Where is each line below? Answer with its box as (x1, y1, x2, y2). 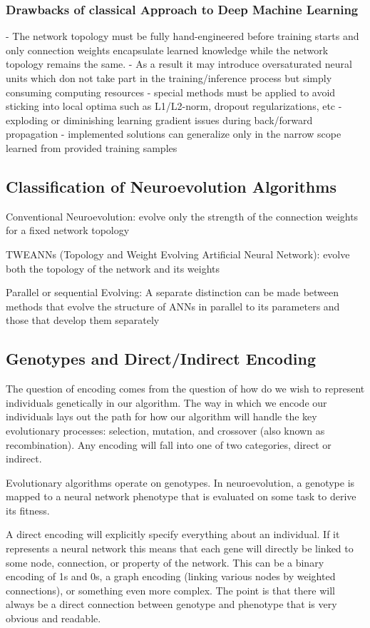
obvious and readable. (6, 611, 101, 626)
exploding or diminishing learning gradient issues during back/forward (6, 112, 313, 127)
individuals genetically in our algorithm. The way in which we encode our (6, 395, 327, 410)
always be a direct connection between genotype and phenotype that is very (6, 597, 337, 612)
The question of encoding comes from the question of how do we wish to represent (6, 381, 365, 396)
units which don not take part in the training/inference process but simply (6, 71, 332, 85)
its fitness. (6, 502, 50, 517)
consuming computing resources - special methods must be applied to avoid (6, 84, 336, 99)
